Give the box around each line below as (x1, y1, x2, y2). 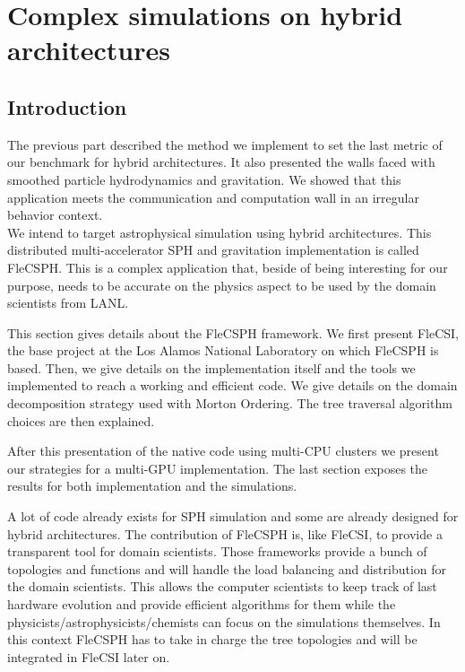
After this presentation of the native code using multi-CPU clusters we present (7, 441, 439, 460)
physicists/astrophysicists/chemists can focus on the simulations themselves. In (7, 612, 441, 631)
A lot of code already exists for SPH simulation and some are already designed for (7, 507, 459, 526)
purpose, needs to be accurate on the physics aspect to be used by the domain (7, 275, 436, 294)
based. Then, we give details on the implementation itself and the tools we (7, 358, 416, 377)
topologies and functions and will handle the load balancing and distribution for (7, 559, 447, 578)
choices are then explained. (7, 411, 155, 430)
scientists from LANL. (7, 293, 129, 312)
